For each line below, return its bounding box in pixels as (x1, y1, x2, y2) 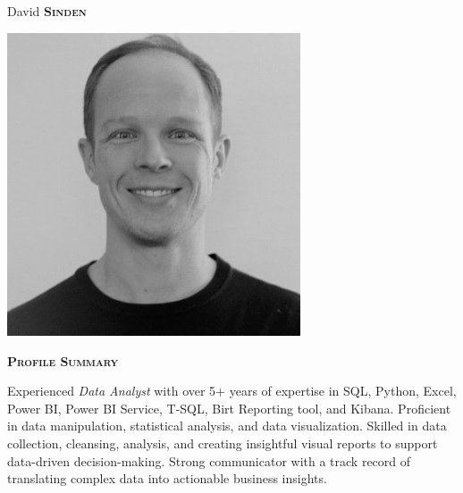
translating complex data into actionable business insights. (7, 469, 327, 488)
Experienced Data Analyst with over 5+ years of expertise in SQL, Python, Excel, (7, 381, 457, 400)
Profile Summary (7, 351, 119, 370)
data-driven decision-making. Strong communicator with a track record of (7, 451, 411, 470)
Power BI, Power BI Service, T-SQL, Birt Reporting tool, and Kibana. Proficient (7, 398, 451, 417)
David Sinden (7, 2, 87, 20)
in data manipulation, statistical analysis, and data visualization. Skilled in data (7, 416, 447, 435)
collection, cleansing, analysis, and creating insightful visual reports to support (7, 434, 438, 453)
